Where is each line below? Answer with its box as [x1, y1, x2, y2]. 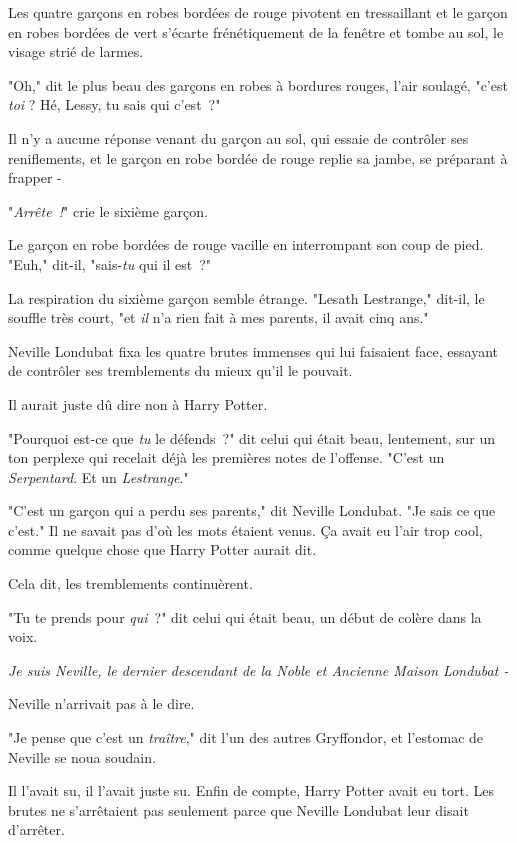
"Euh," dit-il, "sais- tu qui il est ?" [8, 253, 212, 274]
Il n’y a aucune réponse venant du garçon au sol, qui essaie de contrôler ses [8, 127, 469, 148]
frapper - [8, 167, 62, 188]
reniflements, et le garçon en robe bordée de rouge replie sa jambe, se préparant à [8, 147, 508, 168]
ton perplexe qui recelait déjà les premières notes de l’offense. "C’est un [8, 447, 445, 468]
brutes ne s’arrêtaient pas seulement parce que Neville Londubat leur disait [8, 799, 469, 820]
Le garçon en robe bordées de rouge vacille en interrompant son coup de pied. [8, 234, 484, 255]
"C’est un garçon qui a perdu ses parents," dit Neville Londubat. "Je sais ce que [8, 500, 496, 521]
